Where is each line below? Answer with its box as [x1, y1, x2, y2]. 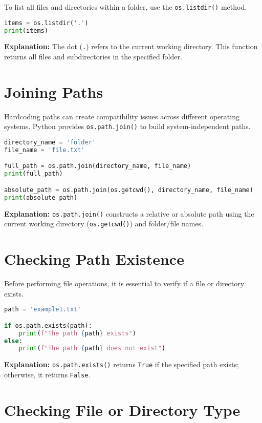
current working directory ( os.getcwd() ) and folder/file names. [4, 218, 204, 229]
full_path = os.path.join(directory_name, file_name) [4, 162, 191, 170]
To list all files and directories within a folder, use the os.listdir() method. [4, 2, 247, 12]
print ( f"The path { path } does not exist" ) [18, 345, 166, 352]
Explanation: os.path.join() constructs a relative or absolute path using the [4, 208, 254, 219]
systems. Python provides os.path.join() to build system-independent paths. [4, 121, 251, 132]
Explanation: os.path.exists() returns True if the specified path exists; [4, 359, 239, 370]
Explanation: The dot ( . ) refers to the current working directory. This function [4, 41, 258, 52]
